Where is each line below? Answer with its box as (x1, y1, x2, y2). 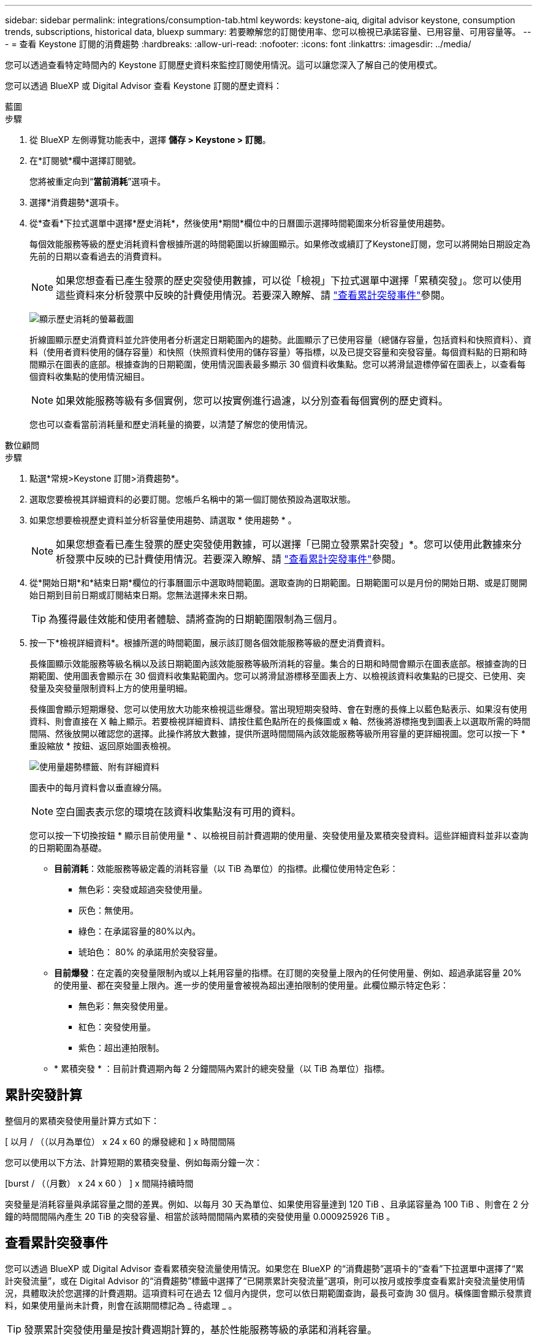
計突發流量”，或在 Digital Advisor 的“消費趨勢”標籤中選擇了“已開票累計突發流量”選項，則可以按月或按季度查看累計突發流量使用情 (5, 1275, 525, 1286)
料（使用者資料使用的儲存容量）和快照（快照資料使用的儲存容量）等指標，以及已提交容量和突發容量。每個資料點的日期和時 (29, 347, 527, 357)
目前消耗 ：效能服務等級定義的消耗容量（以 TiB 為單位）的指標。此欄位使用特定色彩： (54, 863, 398, 874)
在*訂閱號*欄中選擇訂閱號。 (29, 155, 142, 166)
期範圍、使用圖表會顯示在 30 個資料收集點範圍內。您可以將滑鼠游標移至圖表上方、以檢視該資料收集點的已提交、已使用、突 (29, 671, 526, 681)
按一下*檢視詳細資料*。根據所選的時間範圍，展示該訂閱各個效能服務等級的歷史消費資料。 (29, 637, 390, 648)
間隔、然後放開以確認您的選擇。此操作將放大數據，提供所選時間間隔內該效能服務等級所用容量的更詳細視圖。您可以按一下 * (29, 728, 525, 739)
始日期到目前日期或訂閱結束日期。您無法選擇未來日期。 (29, 590, 253, 600)
